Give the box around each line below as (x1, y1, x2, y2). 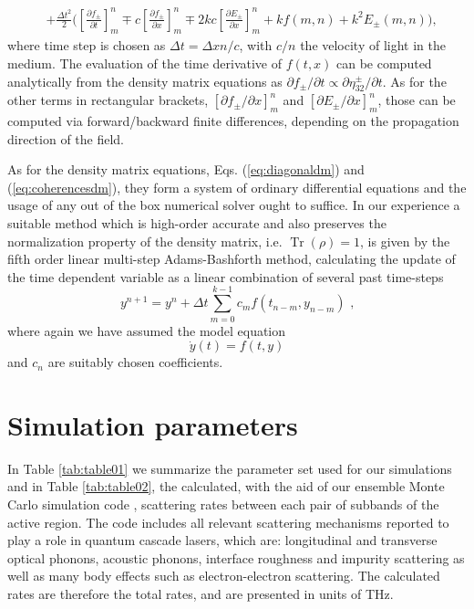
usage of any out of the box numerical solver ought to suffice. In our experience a (7, 195, 460, 215)
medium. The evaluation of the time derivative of (7, 53, 283, 72)
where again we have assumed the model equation (7, 320, 286, 340)
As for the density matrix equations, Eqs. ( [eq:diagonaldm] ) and (7, 160, 365, 179)
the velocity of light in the (300, 36, 446, 55)
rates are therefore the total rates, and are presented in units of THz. (7, 584, 394, 604)
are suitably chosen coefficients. (47, 352, 223, 372)
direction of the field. (7, 129, 125, 148)
